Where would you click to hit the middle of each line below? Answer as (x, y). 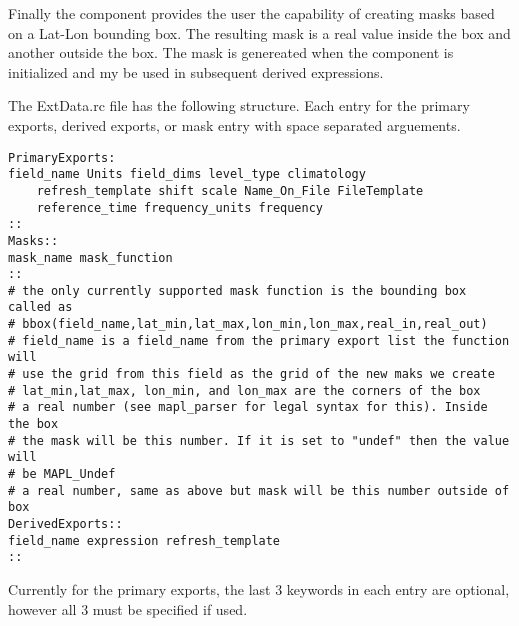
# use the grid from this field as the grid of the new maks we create (251, 374)
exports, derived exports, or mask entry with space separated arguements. (234, 124)
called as (40, 307)
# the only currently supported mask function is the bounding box (237, 290)
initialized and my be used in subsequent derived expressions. (196, 71)
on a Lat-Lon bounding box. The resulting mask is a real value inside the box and (259, 32)
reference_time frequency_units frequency (179, 207)
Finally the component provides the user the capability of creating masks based (251, 13)
